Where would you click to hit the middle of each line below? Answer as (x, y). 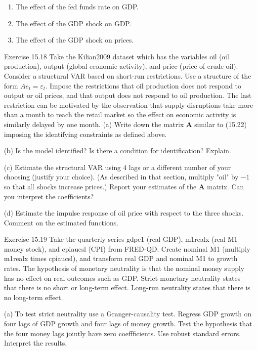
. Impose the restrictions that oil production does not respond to (143, 85)
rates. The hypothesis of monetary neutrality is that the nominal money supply (124, 268)
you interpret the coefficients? (49, 196)
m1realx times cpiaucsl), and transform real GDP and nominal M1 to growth (121, 258)
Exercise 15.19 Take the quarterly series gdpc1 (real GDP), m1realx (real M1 (121, 239)
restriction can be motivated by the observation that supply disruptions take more (128, 105)
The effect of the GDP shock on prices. (75, 40)
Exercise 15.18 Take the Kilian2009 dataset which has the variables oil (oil (117, 56)
